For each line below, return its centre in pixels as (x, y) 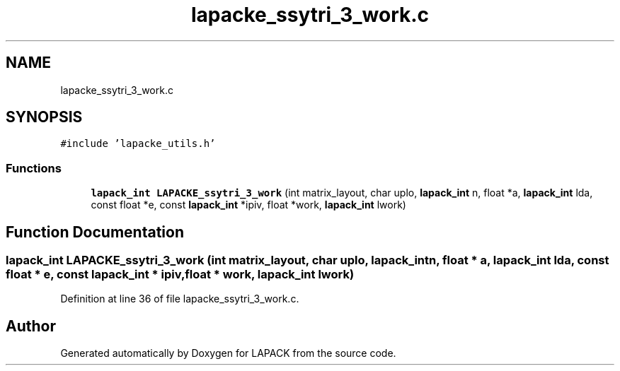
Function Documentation (95, 232)
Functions (34, 168)
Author (31, 326)
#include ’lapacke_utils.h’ (138, 144)
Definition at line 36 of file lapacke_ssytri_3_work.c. (180, 299)
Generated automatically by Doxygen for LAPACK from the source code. (228, 353)
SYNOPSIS (44, 117)
